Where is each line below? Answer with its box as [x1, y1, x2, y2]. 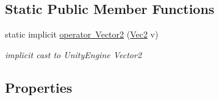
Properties [5, 78, 73, 96]
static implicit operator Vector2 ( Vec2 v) [5, 28, 159, 41]
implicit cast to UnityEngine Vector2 [5, 48, 142, 61]
